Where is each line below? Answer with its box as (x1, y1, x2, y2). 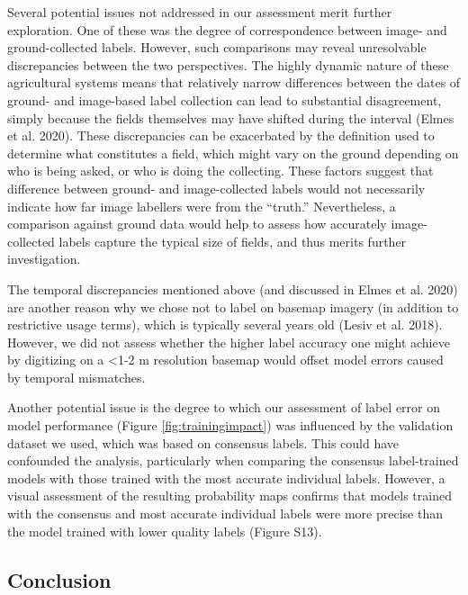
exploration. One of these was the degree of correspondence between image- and (7, 20, 447, 39)
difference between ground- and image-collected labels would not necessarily (7, 178, 426, 197)
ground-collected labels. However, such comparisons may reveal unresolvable (7, 38, 427, 57)
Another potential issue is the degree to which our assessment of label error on (7, 398, 441, 417)
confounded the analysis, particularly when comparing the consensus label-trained (7, 451, 459, 470)
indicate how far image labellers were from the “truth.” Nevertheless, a (7, 196, 396, 215)
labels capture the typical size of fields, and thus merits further (58, 231, 407, 250)
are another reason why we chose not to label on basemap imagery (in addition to (7, 297, 459, 316)
